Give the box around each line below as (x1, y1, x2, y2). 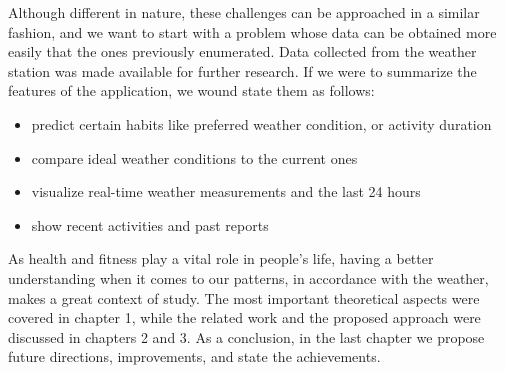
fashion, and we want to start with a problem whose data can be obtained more (8, 21, 497, 42)
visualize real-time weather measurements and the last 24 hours (31, 181, 421, 202)
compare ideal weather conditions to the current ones (31, 147, 358, 168)
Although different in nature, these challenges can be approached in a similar (8, 2, 480, 22)
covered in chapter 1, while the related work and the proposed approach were (8, 307, 481, 328)
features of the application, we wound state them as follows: (8, 80, 375, 101)
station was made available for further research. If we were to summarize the (8, 60, 477, 81)
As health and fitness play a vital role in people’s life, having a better (8, 248, 434, 269)
